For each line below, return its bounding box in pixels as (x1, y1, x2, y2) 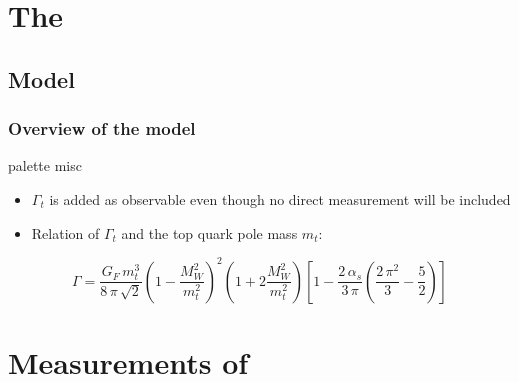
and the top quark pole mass (121, 222, 298, 243)
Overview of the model (8, 116, 196, 141)
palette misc (8, 155, 82, 176)
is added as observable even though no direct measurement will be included (49, 188, 511, 209)
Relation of (31, 222, 100, 243)
